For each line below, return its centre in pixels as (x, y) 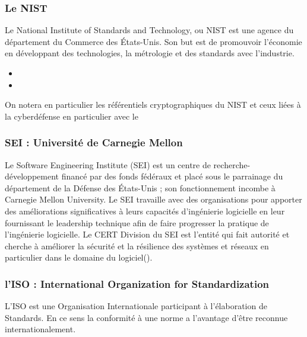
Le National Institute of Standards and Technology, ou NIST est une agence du (149, 30)
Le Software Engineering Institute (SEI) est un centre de (108, 164)
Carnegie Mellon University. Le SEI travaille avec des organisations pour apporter (153, 199)
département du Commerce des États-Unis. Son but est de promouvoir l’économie (153, 41)
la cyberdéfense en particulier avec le (72, 116)
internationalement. (40, 329)
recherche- (232, 164)
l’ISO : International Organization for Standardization (137, 283)
